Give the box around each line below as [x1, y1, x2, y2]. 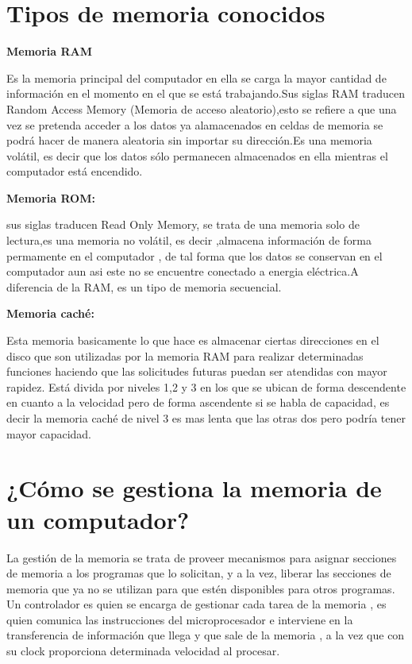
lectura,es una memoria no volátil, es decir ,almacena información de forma [6, 232, 372, 249]
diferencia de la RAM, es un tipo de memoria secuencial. [6, 278, 282, 295]
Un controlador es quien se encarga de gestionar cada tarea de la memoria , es [6, 596, 387, 612]
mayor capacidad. [6, 425, 91, 442]
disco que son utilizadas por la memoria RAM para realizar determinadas [6, 347, 364, 364]
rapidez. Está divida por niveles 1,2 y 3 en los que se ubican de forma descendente [6, 378, 406, 395]
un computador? [6, 503, 190, 535]
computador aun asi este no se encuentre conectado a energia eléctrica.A [6, 263, 359, 280]
